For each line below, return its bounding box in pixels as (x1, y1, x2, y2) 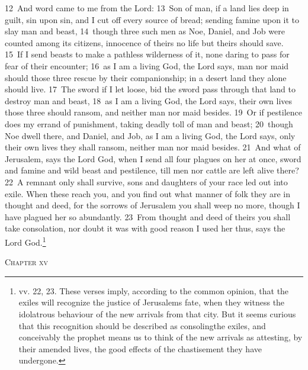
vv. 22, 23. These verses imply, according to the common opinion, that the (18, 284, 289, 297)
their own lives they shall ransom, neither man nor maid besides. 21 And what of (5, 141, 301, 153)
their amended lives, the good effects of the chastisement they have (18, 342, 262, 355)
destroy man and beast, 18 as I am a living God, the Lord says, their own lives (5, 94, 293, 107)
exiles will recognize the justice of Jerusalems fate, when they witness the (18, 296, 285, 308)
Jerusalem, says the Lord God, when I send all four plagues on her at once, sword (5, 152, 301, 165)
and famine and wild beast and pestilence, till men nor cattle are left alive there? (5, 164, 299, 176)
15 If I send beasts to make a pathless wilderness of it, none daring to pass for (5, 48, 290, 60)
